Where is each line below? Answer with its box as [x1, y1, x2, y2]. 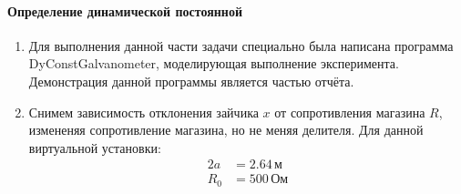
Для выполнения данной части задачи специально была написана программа [28, 36, 454, 55]
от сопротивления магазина [274, 102, 425, 121]
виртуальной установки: [28, 138, 161, 157]
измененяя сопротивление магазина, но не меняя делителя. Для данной [28, 120, 424, 139]
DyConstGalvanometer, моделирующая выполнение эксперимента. [28, 54, 399, 73]
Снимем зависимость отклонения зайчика [28, 102, 259, 121]
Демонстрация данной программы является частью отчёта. [28, 71, 354, 90]
